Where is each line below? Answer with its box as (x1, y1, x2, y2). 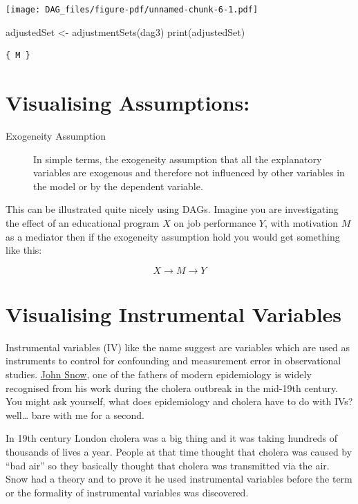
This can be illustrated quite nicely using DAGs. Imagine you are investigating (6, 202, 339, 216)
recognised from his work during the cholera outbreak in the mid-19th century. (6, 380, 339, 395)
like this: (6, 243, 42, 257)
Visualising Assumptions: (6, 88, 250, 117)
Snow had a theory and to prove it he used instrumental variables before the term (6, 472, 352, 486)
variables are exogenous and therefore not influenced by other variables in (33, 165, 345, 180)
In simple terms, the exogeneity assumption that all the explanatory (33, 151, 322, 166)
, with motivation (264, 215, 339, 230)
